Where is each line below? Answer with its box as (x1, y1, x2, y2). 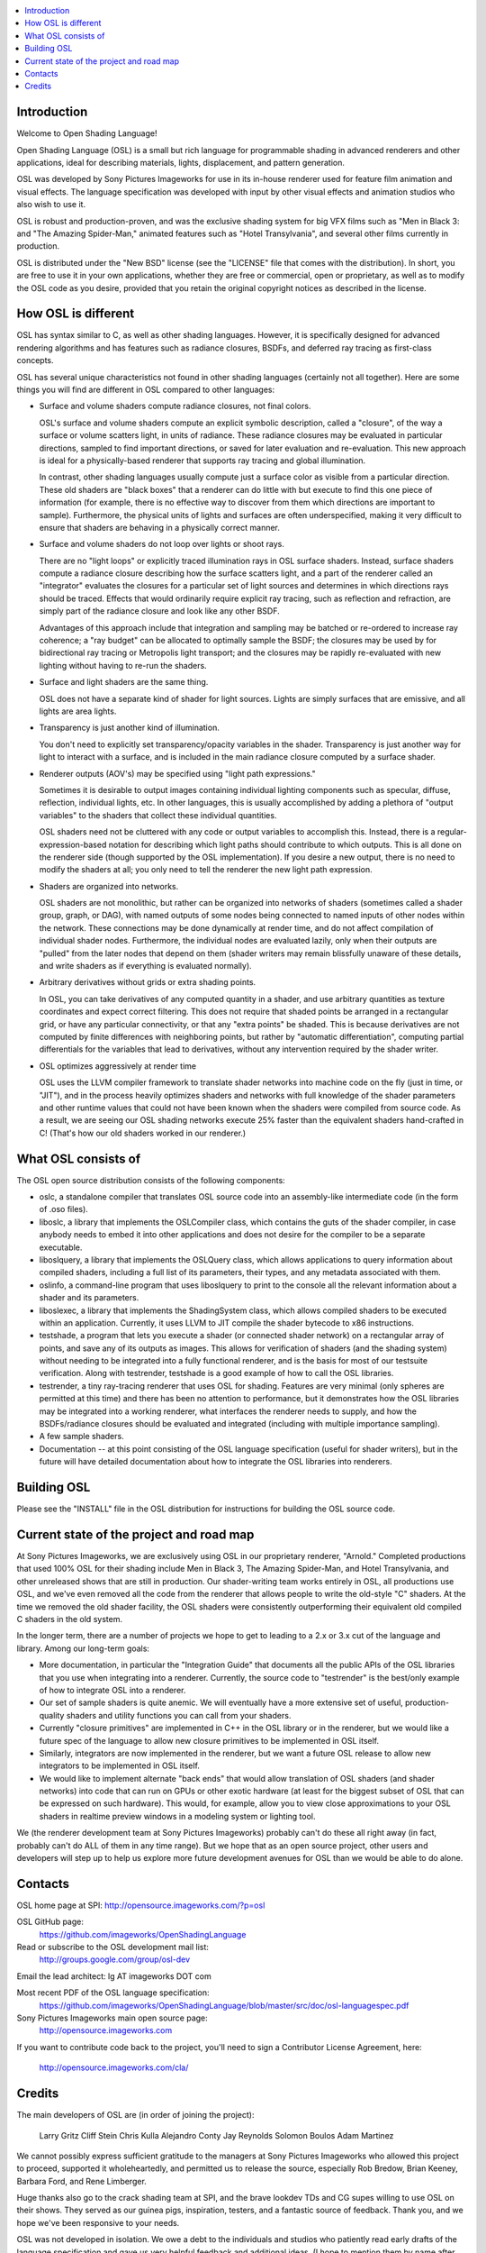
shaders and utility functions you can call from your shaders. (66, 1710, 292, 1720)
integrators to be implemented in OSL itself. (39, 1760, 200, 1771)
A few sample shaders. (39, 1431, 125, 1442)
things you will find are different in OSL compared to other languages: (16, 384, 274, 396)
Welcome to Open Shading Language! (16, 128, 157, 139)
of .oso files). (39, 1204, 89, 1215)
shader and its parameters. (39, 1292, 139, 1303)
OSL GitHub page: (16, 1916, 85, 1928)
